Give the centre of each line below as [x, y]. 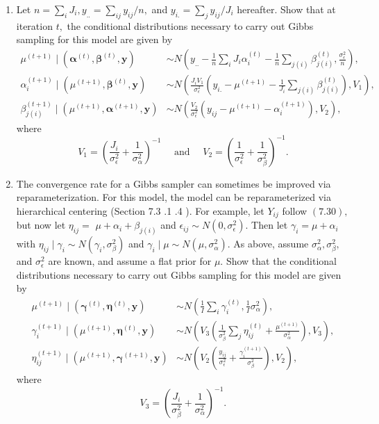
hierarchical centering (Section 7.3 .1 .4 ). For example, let [140, 210]
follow [295, 210]
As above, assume [271, 244]
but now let [41, 225]
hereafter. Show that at [286, 9]
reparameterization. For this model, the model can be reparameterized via [174, 197]
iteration [34, 25]
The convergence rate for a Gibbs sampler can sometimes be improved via [174, 183]
